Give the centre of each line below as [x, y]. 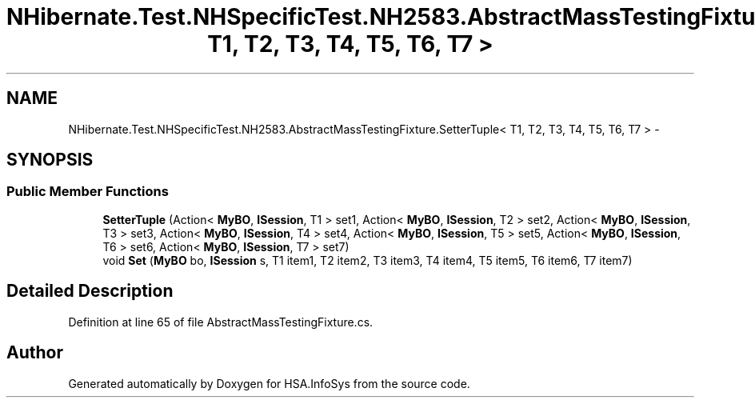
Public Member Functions [88, 192]
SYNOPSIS [50, 160]
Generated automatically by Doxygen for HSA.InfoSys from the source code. [269, 383]
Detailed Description [90, 291]
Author [35, 353]
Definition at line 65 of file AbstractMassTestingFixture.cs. [221, 322]
